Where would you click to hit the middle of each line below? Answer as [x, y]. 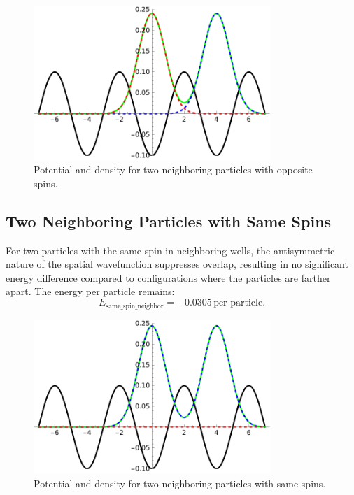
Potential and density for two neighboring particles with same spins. [180, 483]
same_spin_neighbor [135, 306]
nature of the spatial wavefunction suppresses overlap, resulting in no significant [177, 264]
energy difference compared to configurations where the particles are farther [168, 277]
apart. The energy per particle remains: [90, 291]
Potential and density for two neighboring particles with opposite [173, 170]
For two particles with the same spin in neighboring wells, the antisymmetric [170, 250]
